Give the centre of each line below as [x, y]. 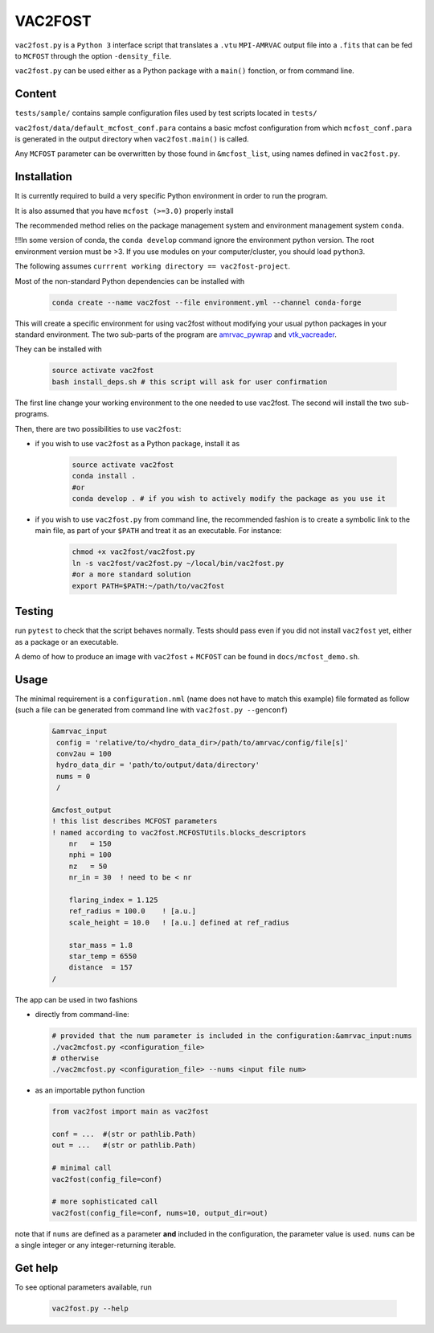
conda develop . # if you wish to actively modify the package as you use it [229, 499]
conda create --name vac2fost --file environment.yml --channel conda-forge [207, 302]
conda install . [104, 476]
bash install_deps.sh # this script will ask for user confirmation [190, 381]
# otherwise [76, 1058]
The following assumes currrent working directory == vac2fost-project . [153, 266]
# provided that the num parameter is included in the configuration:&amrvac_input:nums [232, 1036]
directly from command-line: [82, 1015]
